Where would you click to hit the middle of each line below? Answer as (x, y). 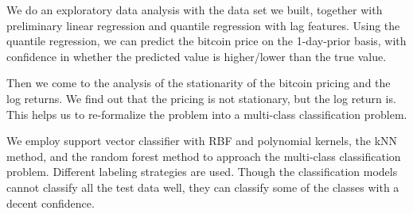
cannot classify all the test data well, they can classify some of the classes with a (203, 187)
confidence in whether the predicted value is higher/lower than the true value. (197, 56)
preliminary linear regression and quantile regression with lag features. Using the (203, 25)
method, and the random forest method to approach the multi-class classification (204, 156)
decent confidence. (51, 203)
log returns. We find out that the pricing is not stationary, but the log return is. (201, 98)
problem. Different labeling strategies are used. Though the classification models (202, 172)
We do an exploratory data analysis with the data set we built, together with (195, 10)
